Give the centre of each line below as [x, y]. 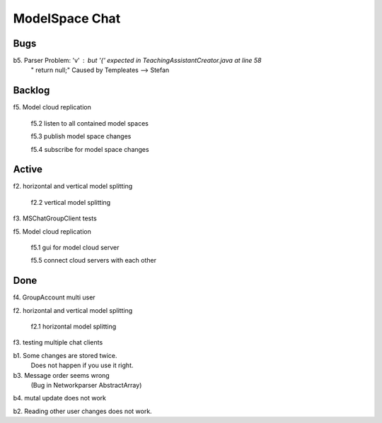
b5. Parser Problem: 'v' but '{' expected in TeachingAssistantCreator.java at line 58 [137, 61]
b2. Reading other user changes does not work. [82, 411]
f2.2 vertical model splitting [71, 202]
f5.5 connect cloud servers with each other [94, 261]
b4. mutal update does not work [59, 398]
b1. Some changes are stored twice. [65, 355]
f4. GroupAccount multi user [54, 297]
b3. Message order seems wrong [61, 375]
